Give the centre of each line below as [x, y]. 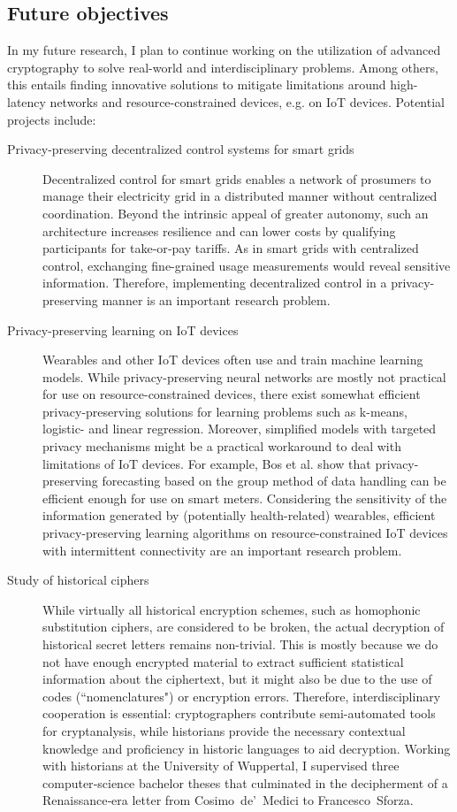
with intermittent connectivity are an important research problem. [222, 550]
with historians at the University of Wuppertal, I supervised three [221, 766]
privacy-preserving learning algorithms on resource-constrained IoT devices [245, 533]
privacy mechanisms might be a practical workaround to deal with [222, 446]
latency [27, 101]
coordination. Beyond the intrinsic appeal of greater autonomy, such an [236, 213]
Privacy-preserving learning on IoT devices [123, 329]
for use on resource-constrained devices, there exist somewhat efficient [232, 394]
